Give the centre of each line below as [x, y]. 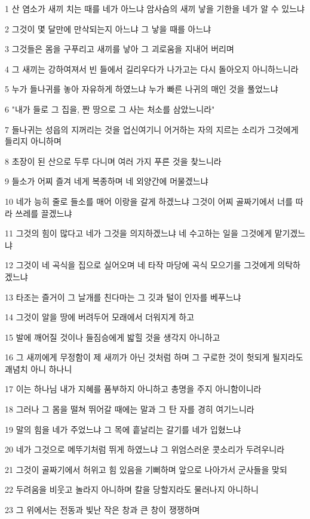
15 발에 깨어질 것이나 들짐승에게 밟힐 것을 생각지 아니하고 [113, 337]
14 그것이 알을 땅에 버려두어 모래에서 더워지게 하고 [100, 317]
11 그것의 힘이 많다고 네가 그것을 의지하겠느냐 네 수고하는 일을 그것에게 [139, 233]
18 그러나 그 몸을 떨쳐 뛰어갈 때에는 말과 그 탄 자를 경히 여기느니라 [130, 409]
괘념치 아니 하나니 [39, 368]
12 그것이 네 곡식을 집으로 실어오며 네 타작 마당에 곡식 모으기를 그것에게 [140, 265]
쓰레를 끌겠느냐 [44, 213]
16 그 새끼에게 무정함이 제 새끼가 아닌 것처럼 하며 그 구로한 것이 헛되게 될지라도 [154, 357]
